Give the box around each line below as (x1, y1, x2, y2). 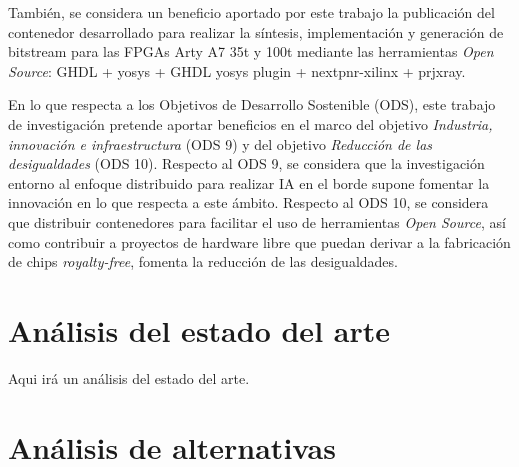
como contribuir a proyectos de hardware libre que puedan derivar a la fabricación (8, 231, 511, 252)
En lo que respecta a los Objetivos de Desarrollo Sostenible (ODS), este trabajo (8, 94, 496, 115)
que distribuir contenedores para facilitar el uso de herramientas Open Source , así (8, 211, 506, 232)
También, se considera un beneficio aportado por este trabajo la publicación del (8, 2, 495, 22)
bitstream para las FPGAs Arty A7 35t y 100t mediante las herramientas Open (8, 41, 494, 62)
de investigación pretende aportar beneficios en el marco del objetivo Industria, (8, 113, 493, 134)
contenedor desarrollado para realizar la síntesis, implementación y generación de (8, 21, 504, 42)
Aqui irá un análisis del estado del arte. (8, 367, 250, 388)
